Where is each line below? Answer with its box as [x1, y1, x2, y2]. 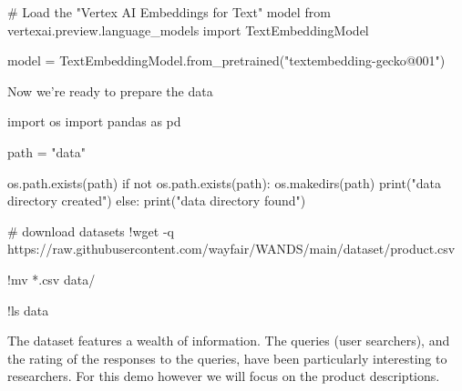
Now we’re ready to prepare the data [7, 81, 213, 100]
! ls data [7, 300, 49, 319]
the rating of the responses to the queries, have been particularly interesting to [7, 348, 447, 367]
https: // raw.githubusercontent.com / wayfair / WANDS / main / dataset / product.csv [7, 239, 456, 258]
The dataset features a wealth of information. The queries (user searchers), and [7, 331, 450, 350]
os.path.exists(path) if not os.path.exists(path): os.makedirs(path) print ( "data [7, 173, 441, 192]
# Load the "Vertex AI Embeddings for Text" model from [7, 3, 331, 21]
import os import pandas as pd [7, 112, 181, 131]
